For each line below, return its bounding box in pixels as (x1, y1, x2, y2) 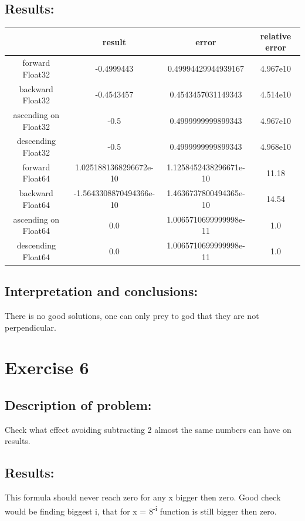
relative (260, 29, 292, 42)
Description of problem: (5, 396, 152, 414)
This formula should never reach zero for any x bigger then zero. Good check (5, 491, 281, 503)
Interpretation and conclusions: (5, 282, 198, 300)
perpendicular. (5, 321, 57, 333)
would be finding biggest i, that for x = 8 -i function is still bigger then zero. (5, 503, 277, 517)
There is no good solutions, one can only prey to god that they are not (5, 310, 259, 322)
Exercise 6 (5, 355, 89, 379)
